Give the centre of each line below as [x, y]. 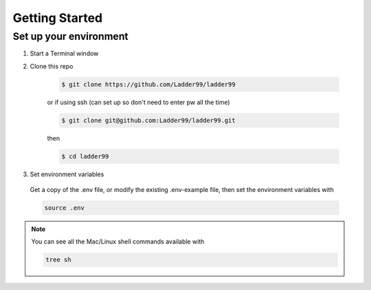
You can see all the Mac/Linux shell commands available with [118, 242]
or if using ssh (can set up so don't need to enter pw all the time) [138, 102]
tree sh [58, 260]
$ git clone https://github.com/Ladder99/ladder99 [149, 84]
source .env [65, 208]
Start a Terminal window [64, 53]
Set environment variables [67, 174]
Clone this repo [52, 66]
